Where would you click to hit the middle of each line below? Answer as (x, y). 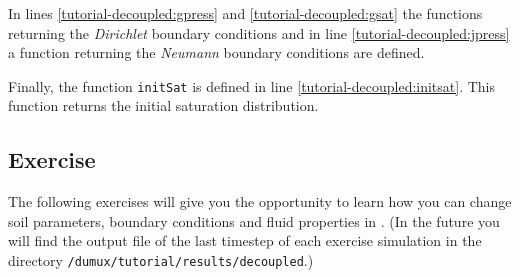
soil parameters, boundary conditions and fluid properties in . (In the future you (254, 220)
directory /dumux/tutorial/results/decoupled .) (161, 260)
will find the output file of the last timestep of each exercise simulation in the (245, 240)
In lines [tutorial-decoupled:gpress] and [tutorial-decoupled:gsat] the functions (245, 13)
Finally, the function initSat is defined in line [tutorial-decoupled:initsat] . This (252, 85)
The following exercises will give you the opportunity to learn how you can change (260, 201)
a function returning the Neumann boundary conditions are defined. (216, 52)
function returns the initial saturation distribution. (163, 105)
